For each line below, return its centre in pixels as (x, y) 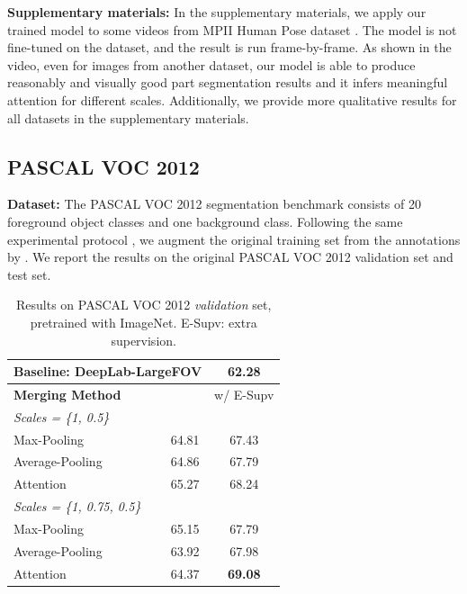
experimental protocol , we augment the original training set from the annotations (234, 239)
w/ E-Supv (244, 394)
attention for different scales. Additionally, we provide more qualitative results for (232, 99)
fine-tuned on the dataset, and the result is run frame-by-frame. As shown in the (229, 47)
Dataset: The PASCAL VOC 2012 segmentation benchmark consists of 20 (214, 204)
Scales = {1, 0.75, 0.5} (77, 506)
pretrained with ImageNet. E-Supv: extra (144, 322)
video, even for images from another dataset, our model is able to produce (211, 64)
